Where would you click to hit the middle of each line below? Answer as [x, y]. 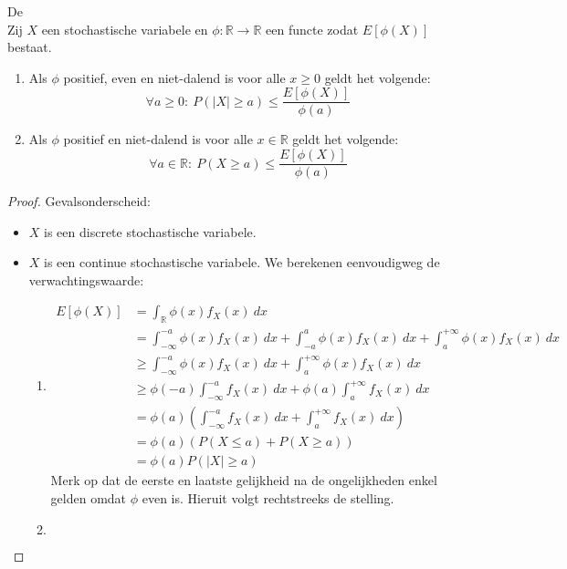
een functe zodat [312, 29]
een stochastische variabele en [125, 29]
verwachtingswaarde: [86, 279]
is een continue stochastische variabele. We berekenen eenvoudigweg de [242, 262]
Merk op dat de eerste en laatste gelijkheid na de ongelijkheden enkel [244, 480]
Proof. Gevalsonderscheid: [79, 201]
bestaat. [30, 47]
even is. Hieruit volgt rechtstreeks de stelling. [268, 497]
